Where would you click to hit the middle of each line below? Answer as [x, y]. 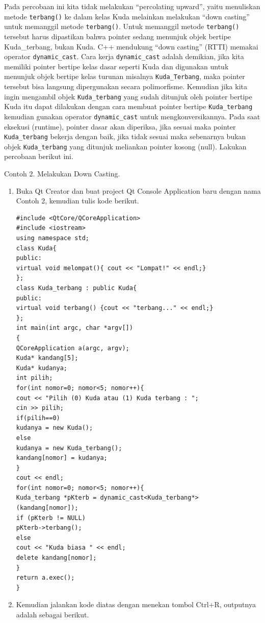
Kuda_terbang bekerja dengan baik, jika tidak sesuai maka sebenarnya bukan [125, 136]
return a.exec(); [45, 578]
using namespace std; [52, 238]
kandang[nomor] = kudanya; [62, 458]
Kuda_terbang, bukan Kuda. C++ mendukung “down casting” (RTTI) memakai [131, 46]
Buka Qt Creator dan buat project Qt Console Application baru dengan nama [138, 190]
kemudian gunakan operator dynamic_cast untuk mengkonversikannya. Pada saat [132, 116]
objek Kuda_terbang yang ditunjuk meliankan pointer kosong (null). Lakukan [125, 146]
